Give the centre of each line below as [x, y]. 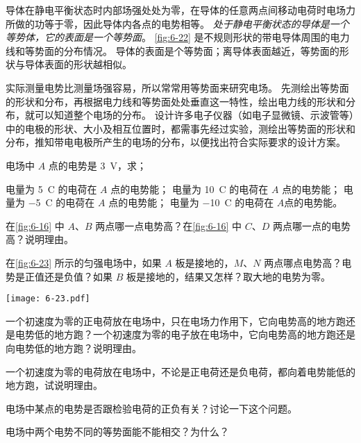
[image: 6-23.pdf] [48, 299]
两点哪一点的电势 [311, 225]
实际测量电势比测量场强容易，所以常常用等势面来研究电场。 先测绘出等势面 [177, 87]
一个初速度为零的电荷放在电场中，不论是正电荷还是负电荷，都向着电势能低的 [180, 371]
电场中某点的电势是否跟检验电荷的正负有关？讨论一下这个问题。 [151, 408]
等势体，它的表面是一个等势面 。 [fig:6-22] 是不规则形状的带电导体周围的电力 [178, 37]
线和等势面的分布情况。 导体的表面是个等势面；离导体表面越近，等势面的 [173, 50]
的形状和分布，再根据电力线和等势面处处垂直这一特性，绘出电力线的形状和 [176, 101]
